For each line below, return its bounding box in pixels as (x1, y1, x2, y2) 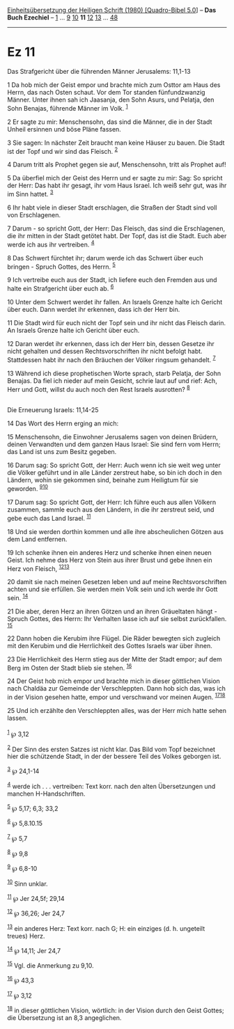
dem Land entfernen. (7, 535, 68, 543)
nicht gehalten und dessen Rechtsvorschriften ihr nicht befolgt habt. (7, 347, 203, 355)
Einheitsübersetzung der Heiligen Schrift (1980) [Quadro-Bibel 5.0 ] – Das (7, 6, 217, 14)
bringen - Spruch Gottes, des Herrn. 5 (7, 261, 116, 271)
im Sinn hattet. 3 (7, 189, 54, 198)
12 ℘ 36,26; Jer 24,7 (7, 908, 65, 918)
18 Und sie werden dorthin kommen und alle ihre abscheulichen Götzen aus (7, 527, 224, 535)
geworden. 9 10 (7, 483, 49, 493)
